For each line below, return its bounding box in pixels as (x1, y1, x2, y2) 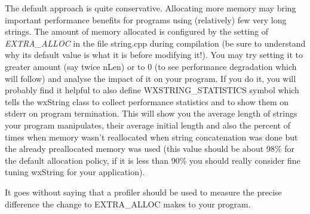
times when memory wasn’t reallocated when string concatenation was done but (5, 130, 298, 143)
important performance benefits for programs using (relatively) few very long (5, 13, 287, 26)
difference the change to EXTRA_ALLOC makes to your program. (5, 197, 251, 210)
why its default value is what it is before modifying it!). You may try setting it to (5, 48, 303, 61)
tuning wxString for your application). (5, 166, 145, 178)
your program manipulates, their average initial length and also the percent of (5, 118, 290, 131)
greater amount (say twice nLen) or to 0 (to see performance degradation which (5, 60, 297, 72)
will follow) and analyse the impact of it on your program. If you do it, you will (5, 72, 296, 84)
